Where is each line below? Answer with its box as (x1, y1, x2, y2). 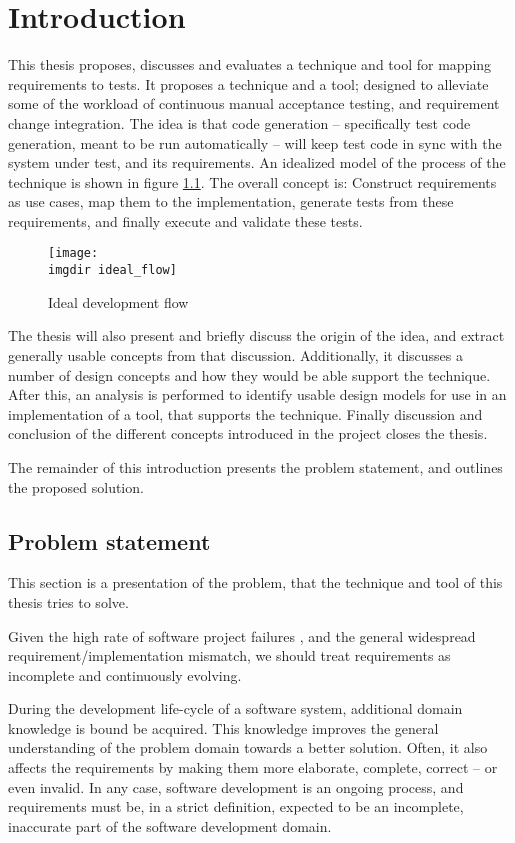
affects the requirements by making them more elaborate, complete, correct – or (8, 757, 498, 778)
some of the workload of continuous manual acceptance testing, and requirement (8, 93, 500, 114)
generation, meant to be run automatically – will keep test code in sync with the (8, 132, 502, 153)
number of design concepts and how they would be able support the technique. (8, 364, 491, 385)
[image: (48, 246, 99, 261)
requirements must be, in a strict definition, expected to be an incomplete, (8, 796, 464, 817)
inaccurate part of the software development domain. (8, 815, 332, 836)
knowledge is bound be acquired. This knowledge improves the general (8, 717, 439, 738)
